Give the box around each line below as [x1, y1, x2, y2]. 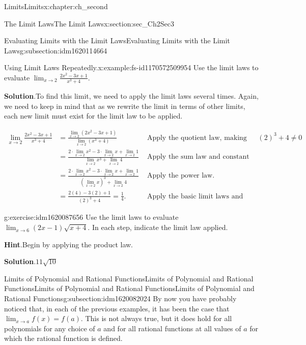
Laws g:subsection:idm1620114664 [4, 45, 107, 55]
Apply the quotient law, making [147, 134, 247, 141]
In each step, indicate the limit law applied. [92, 222, 228, 233]
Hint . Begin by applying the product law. [4, 239, 133, 249]
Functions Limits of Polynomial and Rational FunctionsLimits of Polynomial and [4, 283, 255, 294]
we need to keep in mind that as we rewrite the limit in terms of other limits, [4, 100, 245, 111]
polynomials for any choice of [4, 323, 95, 333]
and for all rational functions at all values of [103, 323, 241, 333]
